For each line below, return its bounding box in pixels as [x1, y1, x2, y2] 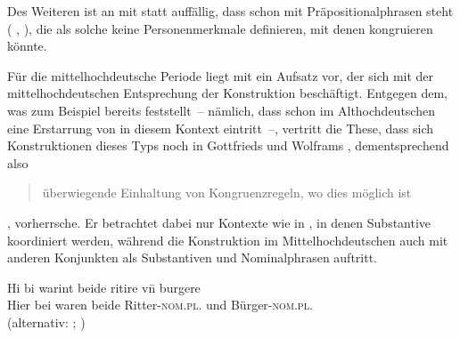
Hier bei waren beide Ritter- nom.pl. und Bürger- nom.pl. [7, 295, 313, 314]
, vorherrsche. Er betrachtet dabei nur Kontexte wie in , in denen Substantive [7, 213, 431, 231]
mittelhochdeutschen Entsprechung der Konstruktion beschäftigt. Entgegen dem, [7, 84, 448, 102]
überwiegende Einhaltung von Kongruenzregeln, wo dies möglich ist [42, 183, 412, 202]
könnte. [7, 36, 47, 55]
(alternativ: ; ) [7, 312, 86, 331]
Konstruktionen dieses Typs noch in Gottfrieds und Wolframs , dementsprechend [7, 136, 449, 155]
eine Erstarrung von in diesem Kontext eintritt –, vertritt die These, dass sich [7, 118, 434, 137]
